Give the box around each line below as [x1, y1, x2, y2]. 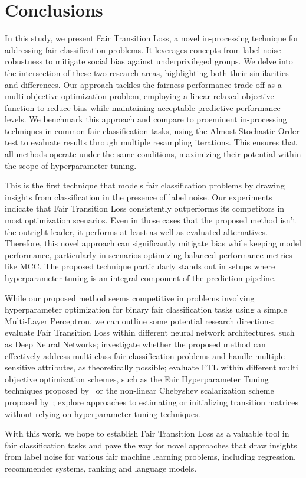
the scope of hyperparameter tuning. [5, 159, 137, 171]
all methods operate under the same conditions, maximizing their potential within [5, 148, 301, 160]
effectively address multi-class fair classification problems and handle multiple [5, 349, 285, 362]
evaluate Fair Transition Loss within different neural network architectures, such [5, 326, 295, 339]
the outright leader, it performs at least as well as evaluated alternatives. [5, 225, 268, 238]
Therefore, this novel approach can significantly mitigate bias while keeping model [5, 237, 301, 249]
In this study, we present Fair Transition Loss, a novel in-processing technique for [5, 32, 299, 44]
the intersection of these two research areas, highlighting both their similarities [5, 66, 289, 79]
